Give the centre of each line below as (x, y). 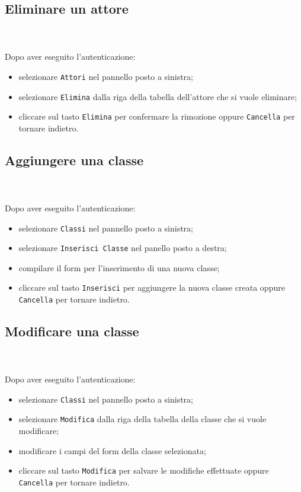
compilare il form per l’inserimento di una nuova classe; (119, 267)
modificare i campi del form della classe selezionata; (112, 450)
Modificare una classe (72, 331)
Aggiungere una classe (74, 160)
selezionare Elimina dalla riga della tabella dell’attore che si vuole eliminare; (158, 96)
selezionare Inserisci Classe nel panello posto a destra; (123, 248)
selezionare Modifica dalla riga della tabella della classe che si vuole (143, 419)
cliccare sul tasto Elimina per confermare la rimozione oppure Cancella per (157, 116)
